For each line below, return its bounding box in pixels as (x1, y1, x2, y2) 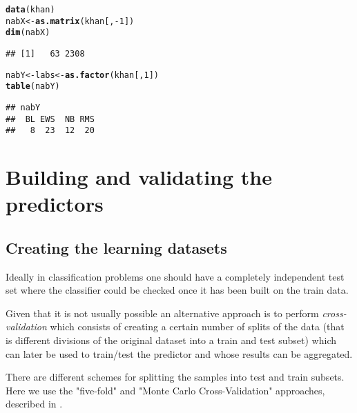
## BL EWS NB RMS (6, 114, 95, 124)
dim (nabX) (6, 28, 50, 38)
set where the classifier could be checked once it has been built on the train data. (6, 283, 349, 297)
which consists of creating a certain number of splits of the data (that (50, 319, 345, 334)
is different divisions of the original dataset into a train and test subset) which (6, 333, 336, 347)
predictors (6, 190, 104, 218)
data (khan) (6, 5, 55, 14)
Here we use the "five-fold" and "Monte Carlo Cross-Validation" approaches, (6, 383, 325, 397)
